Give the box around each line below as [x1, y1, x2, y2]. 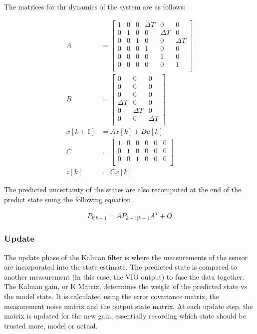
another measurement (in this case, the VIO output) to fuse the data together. [4, 271, 245, 282]
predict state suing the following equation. [4, 194, 133, 204]
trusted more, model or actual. [4, 320, 98, 331]
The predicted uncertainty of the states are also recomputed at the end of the [4, 184, 242, 195]
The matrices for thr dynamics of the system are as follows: [4, 1, 186, 11]
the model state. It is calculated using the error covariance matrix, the [4, 291, 219, 302]
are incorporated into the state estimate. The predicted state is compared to [4, 262, 238, 272]
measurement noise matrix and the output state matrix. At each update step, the [4, 301, 253, 311]
